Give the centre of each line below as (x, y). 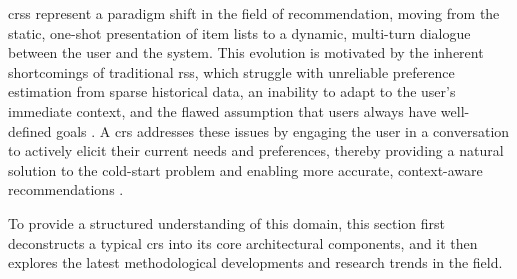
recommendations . (66, 189)
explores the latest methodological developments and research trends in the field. (255, 262)
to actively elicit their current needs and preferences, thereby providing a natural (256, 150)
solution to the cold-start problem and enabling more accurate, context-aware (245, 169)
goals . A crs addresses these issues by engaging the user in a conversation (283, 130)
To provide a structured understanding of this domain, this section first (227, 222)
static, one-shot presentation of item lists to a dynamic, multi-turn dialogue (239, 32)
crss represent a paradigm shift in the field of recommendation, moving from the (254, 13)
